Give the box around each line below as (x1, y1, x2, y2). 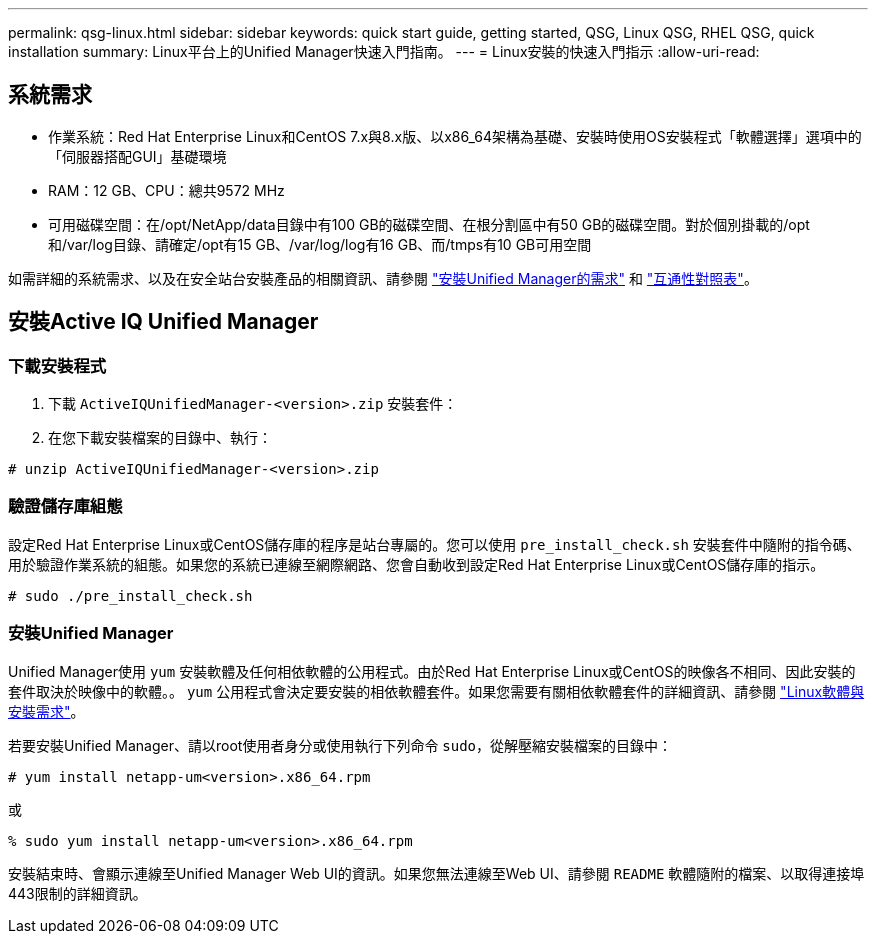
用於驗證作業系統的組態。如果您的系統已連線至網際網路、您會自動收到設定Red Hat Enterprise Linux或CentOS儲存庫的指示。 (8, 555, 825, 573)
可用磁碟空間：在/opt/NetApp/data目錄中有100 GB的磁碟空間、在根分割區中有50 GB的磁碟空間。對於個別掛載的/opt (48, 215, 810, 233)
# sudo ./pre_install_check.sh (8, 587, 253, 604)
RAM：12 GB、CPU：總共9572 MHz (48, 181, 285, 199)
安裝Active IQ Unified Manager (8, 309, 319, 335)
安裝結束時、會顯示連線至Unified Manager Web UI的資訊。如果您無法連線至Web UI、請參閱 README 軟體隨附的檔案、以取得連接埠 (8, 864, 865, 882)
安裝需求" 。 (8, 702, 85, 720)
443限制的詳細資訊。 (8, 884, 147, 902)
